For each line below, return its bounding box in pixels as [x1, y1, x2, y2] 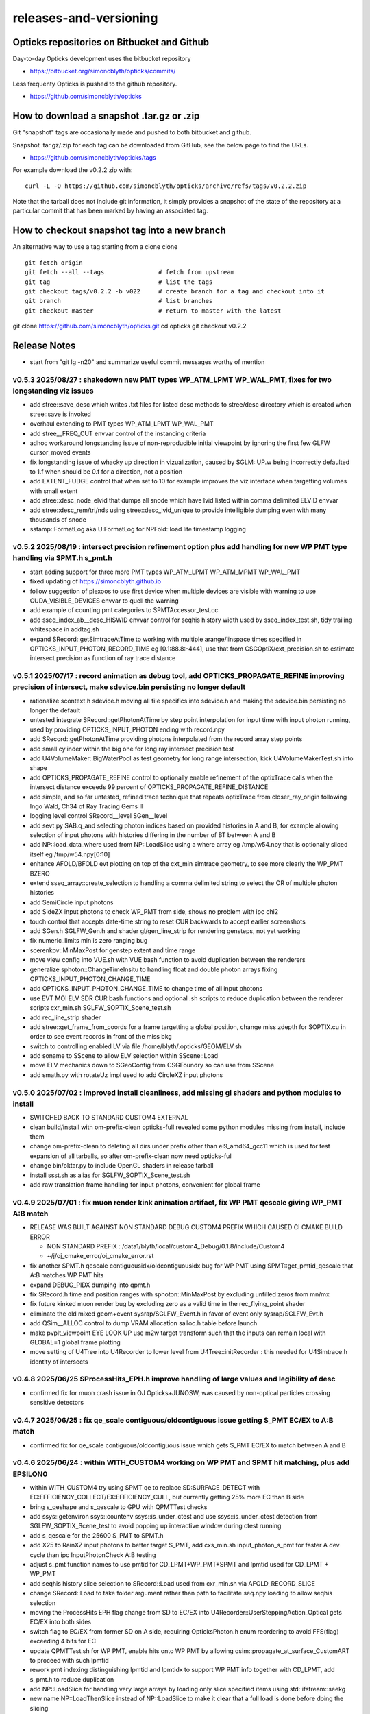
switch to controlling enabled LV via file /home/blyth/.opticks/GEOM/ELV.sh [29, 1042, 243, 1050]
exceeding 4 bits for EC [29, 1637, 96, 1645]
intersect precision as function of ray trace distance [29, 654, 176, 662]
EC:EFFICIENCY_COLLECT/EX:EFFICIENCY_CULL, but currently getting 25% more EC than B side [29, 1493, 304, 1501]
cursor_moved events [29, 448, 91, 457]
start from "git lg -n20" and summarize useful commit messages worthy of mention [29, 358, 265, 366]
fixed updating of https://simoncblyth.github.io [29, 577, 161, 586]
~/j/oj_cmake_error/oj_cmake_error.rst [47, 1252, 154, 1260]
